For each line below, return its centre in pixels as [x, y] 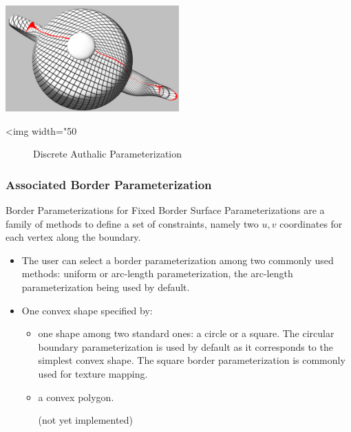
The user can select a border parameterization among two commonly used [178, 260]
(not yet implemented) [85, 420]
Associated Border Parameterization [109, 184]
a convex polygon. [76, 397]
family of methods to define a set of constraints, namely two [132, 223]
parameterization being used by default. [106, 287]
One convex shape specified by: [87, 310]
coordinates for [311, 223]
